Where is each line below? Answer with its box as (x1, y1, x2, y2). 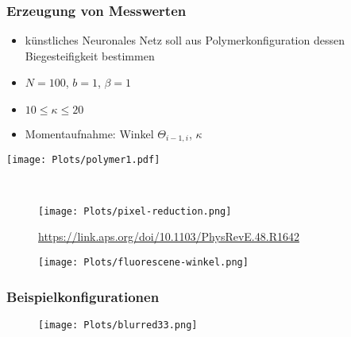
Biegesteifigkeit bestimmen (25, 47, 155, 64)
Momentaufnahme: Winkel (25, 126, 154, 141)
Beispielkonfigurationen (6, 286, 160, 306)
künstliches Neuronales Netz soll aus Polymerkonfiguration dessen (25, 32, 345, 48)
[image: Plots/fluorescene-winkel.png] (38, 256, 249, 268)
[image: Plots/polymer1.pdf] (6, 154, 160, 166)
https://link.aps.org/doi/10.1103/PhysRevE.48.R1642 (38, 228, 299, 245)
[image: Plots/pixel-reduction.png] (38, 205, 232, 217)
